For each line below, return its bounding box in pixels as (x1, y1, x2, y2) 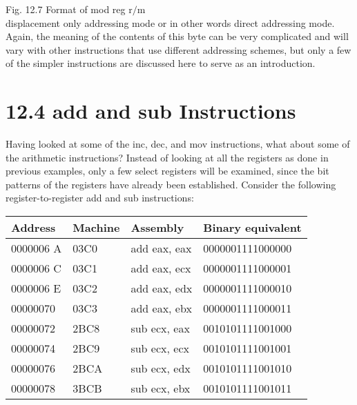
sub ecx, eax (131, 320, 190, 337)
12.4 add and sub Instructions (6, 97, 296, 125)
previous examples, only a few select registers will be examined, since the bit (6, 164, 329, 178)
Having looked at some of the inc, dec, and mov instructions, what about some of (6, 137, 350, 151)
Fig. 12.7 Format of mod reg (6, 2, 126, 16)
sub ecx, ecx (131, 340, 189, 357)
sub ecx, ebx (131, 380, 191, 397)
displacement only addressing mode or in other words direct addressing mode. (6, 15, 335, 30)
